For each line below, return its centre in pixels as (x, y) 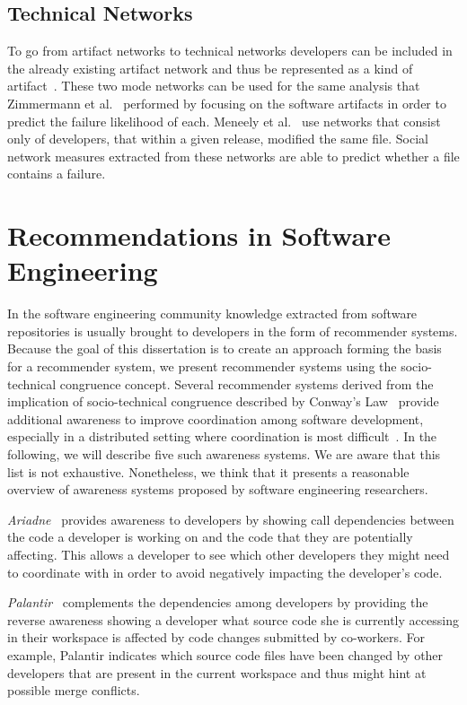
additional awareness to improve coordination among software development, (216, 418)
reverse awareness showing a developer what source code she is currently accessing (233, 619)
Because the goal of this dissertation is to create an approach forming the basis (225, 348)
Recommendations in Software (199, 235)
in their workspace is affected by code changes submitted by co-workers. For (216, 637)
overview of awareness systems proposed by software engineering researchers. (218, 489)
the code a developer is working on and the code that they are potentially (210, 537)
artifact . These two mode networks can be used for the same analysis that (214, 86)
